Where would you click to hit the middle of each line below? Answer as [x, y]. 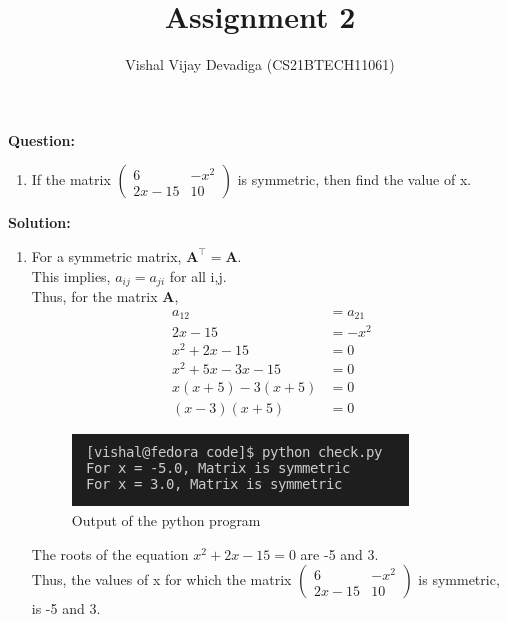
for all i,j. [198, 275]
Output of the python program [166, 520]
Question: [41, 139]
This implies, [71, 275]
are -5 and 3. [339, 553]
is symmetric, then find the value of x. [354, 179]
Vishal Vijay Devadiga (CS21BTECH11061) [260, 64]
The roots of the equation [110, 553]
